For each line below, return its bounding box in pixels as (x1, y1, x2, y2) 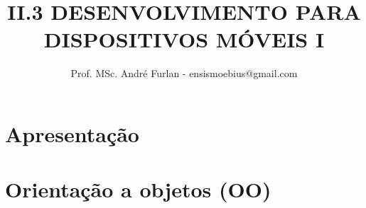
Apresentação (5, 119, 139, 148)
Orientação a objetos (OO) (5, 175, 271, 204)
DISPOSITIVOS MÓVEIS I (43, 25, 325, 54)
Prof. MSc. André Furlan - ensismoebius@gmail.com (70, 66, 298, 81)
